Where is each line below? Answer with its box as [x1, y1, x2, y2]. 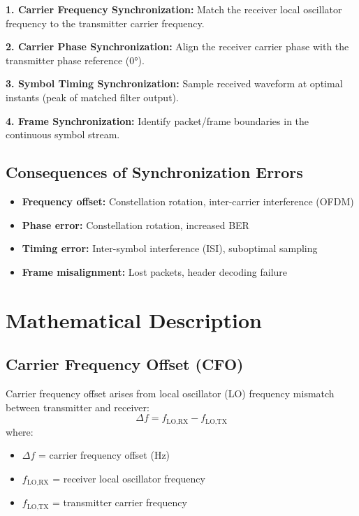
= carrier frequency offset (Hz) [38, 448, 170, 462]
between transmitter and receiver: [6, 399, 149, 414]
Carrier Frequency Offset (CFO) [6, 353, 244, 375]
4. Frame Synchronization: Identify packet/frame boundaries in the [6, 113, 309, 128]
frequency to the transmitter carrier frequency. [6, 15, 205, 30]
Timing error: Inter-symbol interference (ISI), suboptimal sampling [22, 241, 318, 256]
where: [6, 424, 34, 438]
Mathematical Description [6, 305, 262, 334]
